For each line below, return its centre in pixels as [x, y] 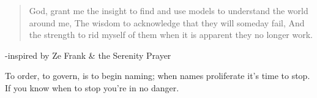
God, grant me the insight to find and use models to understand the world [169, 10]
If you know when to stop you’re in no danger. [92, 87]
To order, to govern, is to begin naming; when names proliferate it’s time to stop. [158, 76]
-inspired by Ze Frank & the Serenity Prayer [88, 55]
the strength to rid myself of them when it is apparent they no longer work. [171, 35]
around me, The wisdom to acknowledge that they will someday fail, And [167, 22]
